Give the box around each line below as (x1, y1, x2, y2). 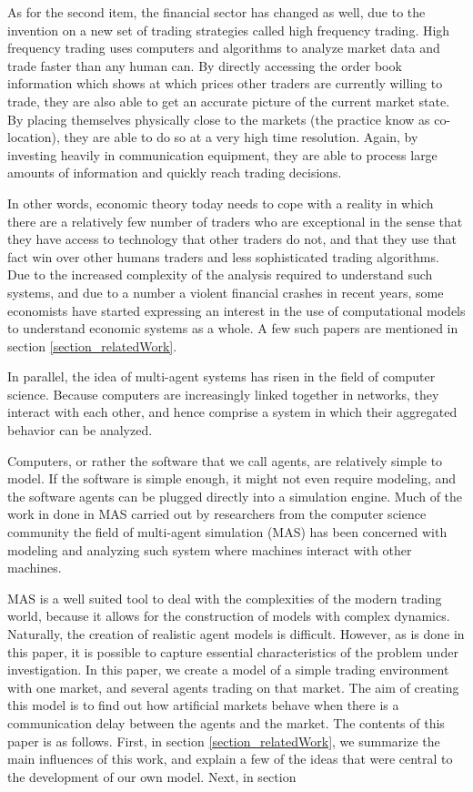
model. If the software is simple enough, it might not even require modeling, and (7, 469, 457, 488)
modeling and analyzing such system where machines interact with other (7, 540, 412, 559)
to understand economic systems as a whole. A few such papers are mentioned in (7, 319, 458, 338)
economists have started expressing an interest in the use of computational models (7, 300, 466, 320)
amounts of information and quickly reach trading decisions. (7, 163, 342, 182)
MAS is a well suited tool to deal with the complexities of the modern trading (7, 588, 442, 607)
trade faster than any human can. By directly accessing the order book (7, 56, 402, 75)
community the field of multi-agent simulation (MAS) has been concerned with (7, 523, 448, 542)
